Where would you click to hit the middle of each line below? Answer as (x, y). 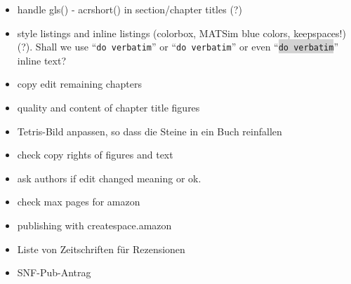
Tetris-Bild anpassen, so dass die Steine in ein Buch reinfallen (150, 131)
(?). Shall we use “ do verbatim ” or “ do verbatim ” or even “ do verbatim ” (178, 47)
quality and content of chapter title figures (108, 108)
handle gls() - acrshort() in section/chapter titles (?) (130, 9)
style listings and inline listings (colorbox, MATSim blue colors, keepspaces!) (181, 33)
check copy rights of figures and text (95, 155)
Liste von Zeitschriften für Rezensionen (101, 249)
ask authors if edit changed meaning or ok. (109, 178)
